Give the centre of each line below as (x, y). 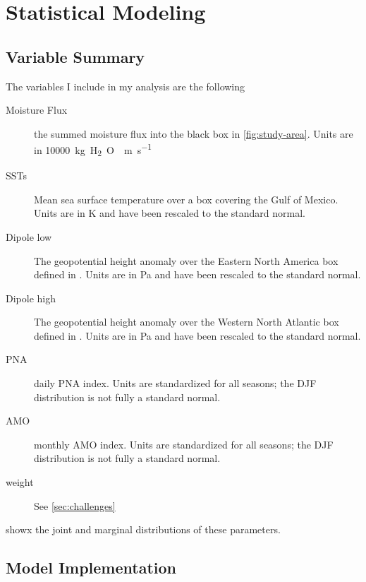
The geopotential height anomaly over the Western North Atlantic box (187, 322)
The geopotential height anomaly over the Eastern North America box (186, 260)
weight (20, 482)
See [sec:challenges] (75, 505)
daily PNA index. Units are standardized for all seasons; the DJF (175, 383)
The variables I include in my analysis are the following (126, 86)
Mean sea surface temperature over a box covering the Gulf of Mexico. (186, 199)
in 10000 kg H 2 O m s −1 (93, 150)
